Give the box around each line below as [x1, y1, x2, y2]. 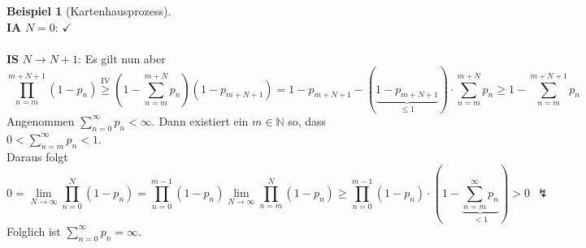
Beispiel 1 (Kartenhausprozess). [7, 2, 171, 19]
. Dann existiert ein [151, 112, 249, 129]
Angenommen [7, 112, 75, 129]
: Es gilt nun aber [78, 49, 166, 66]
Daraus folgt [7, 148, 68, 165]
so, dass [288, 112, 327, 129]
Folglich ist [7, 222, 61, 239]
